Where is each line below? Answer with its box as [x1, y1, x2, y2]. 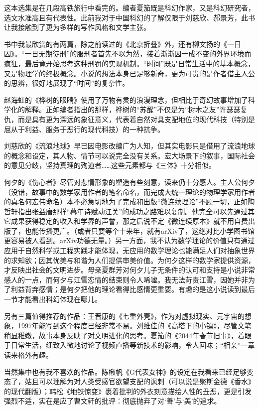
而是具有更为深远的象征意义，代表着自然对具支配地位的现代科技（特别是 [17, 114, 255, 124]
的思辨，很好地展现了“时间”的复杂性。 [4, 78, 129, 88]
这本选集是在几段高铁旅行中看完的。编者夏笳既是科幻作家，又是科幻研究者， [4, 2, 255, 12]
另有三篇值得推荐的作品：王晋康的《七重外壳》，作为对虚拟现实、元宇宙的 [4, 310, 245, 321]
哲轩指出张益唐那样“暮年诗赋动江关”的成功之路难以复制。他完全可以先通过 [4, 206, 248, 216]
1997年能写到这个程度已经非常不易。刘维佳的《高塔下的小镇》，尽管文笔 [17, 320, 252, 331]
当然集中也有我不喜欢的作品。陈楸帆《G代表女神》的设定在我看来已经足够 [4, 366, 247, 377]
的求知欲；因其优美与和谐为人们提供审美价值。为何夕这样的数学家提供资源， [4, 255, 255, 265]
